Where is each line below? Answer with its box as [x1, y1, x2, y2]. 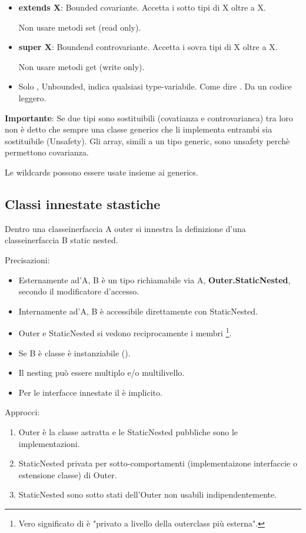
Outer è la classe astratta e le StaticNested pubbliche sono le [18, 425, 238, 438]
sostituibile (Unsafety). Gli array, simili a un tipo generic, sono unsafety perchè [5, 134, 290, 147]
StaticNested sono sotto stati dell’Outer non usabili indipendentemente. [18, 488, 277, 501]
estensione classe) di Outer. [18, 468, 117, 481]
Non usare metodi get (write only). [18, 60, 145, 72]
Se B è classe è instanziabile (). [18, 346, 131, 359]
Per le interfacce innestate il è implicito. [18, 386, 162, 398]
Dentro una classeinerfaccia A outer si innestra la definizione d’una [5, 222, 246, 234]
